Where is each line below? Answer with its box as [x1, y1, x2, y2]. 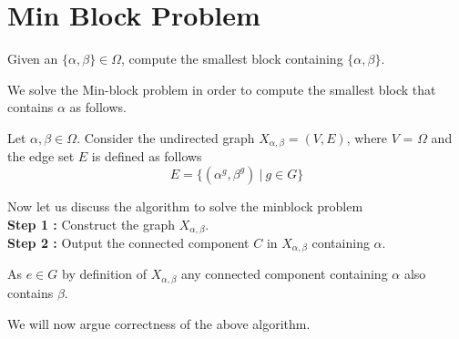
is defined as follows [91, 147, 202, 166]
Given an [7, 49, 58, 68]
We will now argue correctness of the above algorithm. [7, 313, 311, 333]
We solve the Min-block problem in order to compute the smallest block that [7, 79, 436, 98]
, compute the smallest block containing [121, 49, 343, 68]
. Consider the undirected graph [76, 128, 255, 147]
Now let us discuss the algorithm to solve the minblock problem [7, 196, 363, 215]
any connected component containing [180, 264, 388, 283]
